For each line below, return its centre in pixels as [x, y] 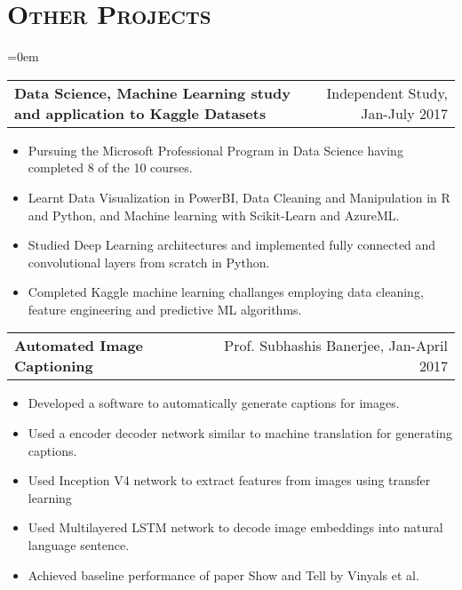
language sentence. [79, 545]
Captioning [54, 366]
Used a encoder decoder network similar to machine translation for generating [240, 433]
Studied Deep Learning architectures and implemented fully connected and [232, 245]
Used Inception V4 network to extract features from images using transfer [229, 480]
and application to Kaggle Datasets [140, 113]
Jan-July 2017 [404, 113]
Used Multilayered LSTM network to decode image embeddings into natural [235, 527]
